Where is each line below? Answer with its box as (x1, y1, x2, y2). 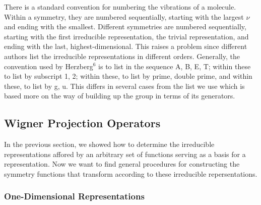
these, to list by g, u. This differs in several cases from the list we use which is (4, 80, 245, 91)
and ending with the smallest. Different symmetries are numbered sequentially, (4, 21, 246, 32)
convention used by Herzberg (4, 61, 93, 71)
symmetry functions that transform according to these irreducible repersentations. (4, 168, 257, 179)
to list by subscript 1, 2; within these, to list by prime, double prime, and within (4, 71, 252, 81)
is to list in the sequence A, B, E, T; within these (98, 61, 251, 71)
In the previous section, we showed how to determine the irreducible (4, 139, 215, 149)
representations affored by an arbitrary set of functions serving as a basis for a (4, 148, 246, 159)
